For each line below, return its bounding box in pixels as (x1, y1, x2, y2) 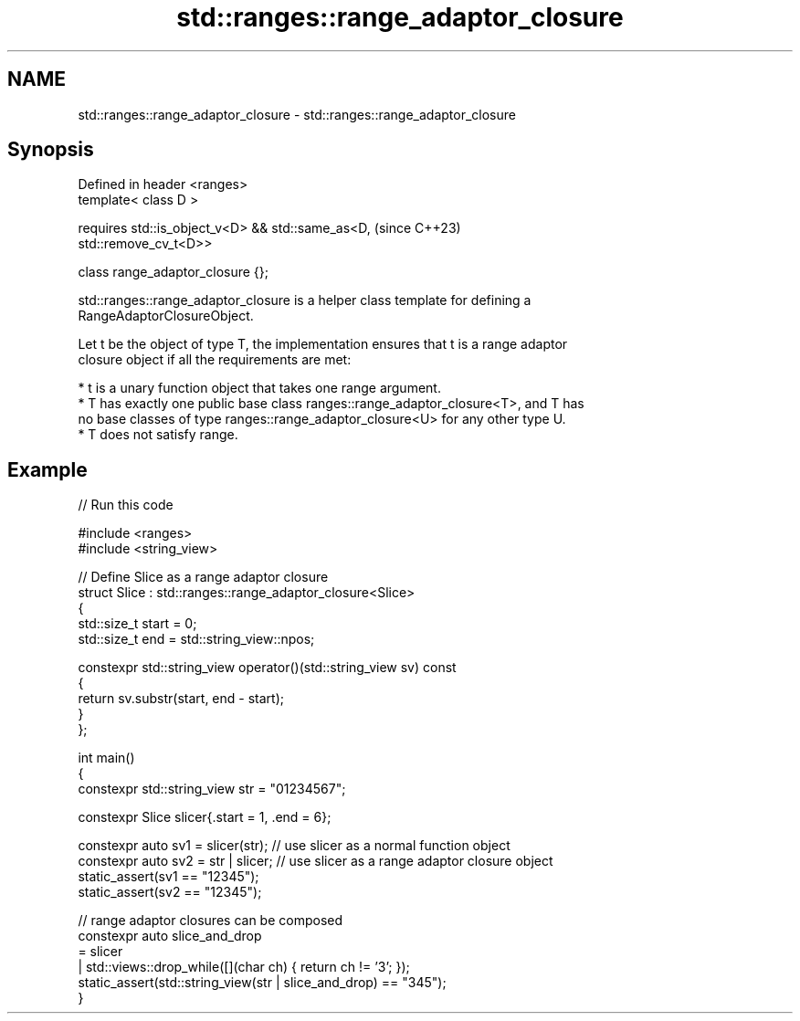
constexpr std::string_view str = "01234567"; (78, 781, 346, 797)
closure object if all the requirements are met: (78, 352, 352, 368)
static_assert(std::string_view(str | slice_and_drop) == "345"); (78, 974, 447, 991)
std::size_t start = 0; (78, 616, 197, 632)
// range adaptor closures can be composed (78, 912, 343, 929)
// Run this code (78, 497, 174, 513)
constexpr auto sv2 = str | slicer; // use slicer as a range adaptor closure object (78, 853, 553, 869)
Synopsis (7, 138, 94, 162)
